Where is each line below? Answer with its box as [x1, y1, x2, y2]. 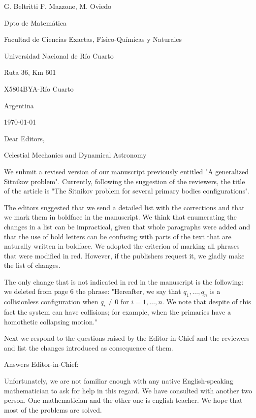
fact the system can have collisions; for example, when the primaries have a [4, 307, 231, 317]
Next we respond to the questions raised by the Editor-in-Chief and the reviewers [4, 333, 250, 343]
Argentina [4, 100, 34, 110]
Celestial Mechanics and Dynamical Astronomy [4, 150, 147, 160]
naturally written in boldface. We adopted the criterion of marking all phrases [4, 241, 240, 251]
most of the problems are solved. [4, 404, 102, 415]
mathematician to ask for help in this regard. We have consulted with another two [4, 385, 252, 395]
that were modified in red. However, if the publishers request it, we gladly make [4, 250, 245, 260]
